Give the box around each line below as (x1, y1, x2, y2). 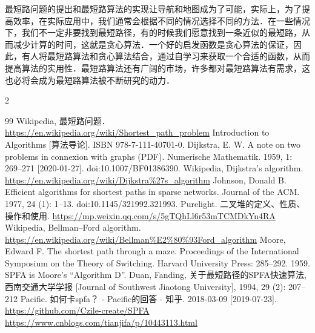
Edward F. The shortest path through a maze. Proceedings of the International (5, 245, 299, 257)
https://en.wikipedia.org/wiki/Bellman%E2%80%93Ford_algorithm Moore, (5, 232, 286, 245)
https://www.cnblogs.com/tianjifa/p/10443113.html (5, 315, 197, 328)
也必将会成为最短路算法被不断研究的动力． (5, 73, 174, 86)
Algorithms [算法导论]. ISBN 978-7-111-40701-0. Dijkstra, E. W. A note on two (5, 137, 301, 150)
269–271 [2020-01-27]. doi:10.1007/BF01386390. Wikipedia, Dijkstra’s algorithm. (5, 162, 303, 174)
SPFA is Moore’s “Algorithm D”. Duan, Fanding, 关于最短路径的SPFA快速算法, (5, 268, 307, 281)
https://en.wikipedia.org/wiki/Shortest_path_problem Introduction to (5, 126, 270, 139)
